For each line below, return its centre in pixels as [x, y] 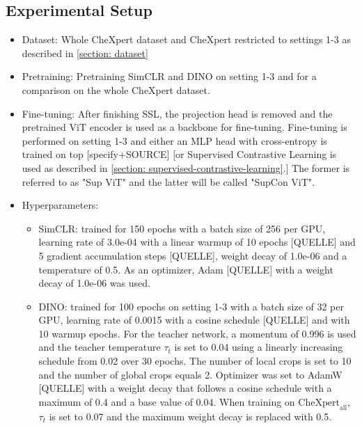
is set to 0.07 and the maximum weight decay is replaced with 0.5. [190, 416]
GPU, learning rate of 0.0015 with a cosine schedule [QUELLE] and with [194, 320]
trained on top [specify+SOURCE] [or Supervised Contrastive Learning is [179, 154]
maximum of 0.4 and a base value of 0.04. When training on [167, 401]
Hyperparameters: [60, 205]
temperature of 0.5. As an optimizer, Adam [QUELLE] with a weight [186, 269]
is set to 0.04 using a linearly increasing [259, 347]
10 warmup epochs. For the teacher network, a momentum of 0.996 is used [197, 333]
